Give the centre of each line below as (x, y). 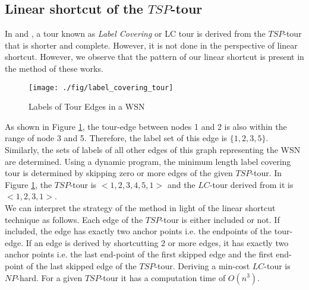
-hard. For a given (50, 277)
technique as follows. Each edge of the (74, 219)
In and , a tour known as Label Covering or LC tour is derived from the (135, 34)
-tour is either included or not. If (220, 219)
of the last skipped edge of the (81, 265)
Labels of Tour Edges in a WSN (87, 106)
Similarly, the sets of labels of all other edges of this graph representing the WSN (153, 150)
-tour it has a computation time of (163, 277)
